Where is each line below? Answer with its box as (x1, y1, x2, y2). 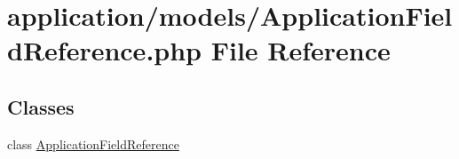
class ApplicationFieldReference (7, 134, 179, 153)
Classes (7, 92, 75, 120)
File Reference (210, 32, 391, 68)
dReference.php (7, 32, 202, 68)
